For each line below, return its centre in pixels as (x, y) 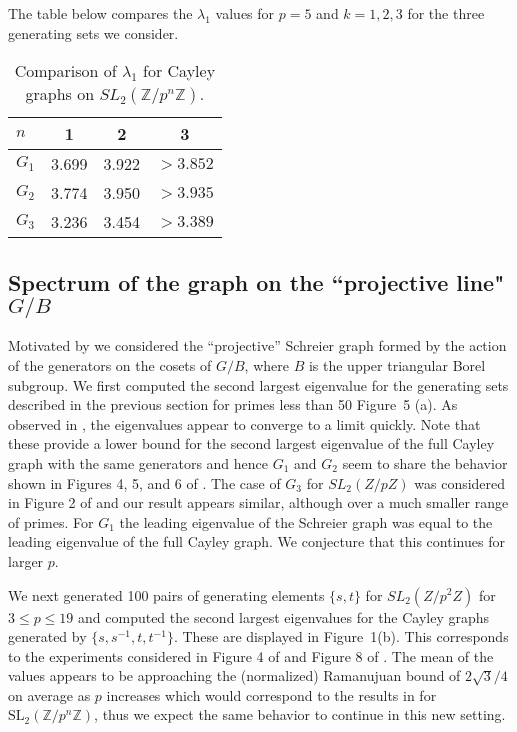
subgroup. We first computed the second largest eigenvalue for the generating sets (258, 384)
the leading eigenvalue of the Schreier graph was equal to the (306, 521)
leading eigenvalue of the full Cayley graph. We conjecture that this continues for (256, 541)
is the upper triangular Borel (397, 364)
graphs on (60, 94)
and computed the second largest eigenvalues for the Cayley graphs (284, 616)
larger (26, 560)
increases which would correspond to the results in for (271, 694)
